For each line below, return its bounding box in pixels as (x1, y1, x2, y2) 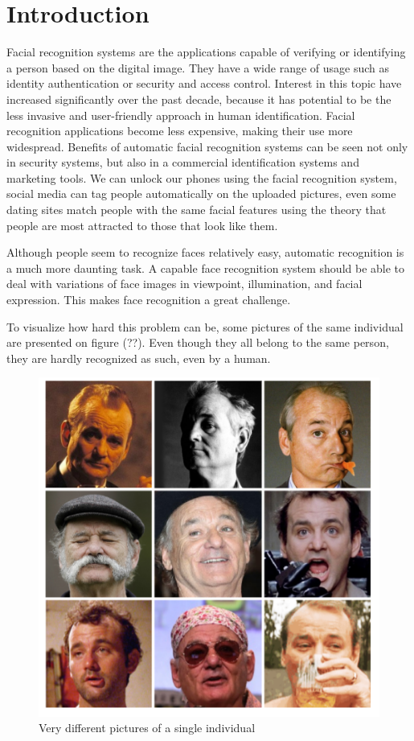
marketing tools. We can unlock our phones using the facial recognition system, (6, 169, 397, 186)
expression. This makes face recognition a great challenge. (6, 291, 291, 308)
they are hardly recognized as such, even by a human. (6, 349, 271, 366)
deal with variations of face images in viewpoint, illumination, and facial (6, 275, 363, 292)
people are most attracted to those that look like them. (6, 216, 278, 233)
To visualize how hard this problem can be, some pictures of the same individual (6, 318, 404, 335)
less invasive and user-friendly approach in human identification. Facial (6, 106, 355, 123)
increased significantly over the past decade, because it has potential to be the (6, 90, 391, 107)
